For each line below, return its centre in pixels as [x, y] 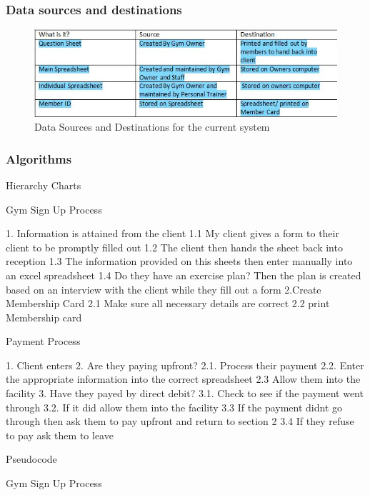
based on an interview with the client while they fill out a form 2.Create [164, 289]
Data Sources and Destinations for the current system [152, 127]
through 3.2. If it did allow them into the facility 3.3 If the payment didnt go [174, 407]
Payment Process [43, 341]
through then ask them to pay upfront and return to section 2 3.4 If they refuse [180, 421]
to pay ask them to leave [60, 435]
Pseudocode [31, 459]
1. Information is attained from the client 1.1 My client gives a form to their [172, 233]
